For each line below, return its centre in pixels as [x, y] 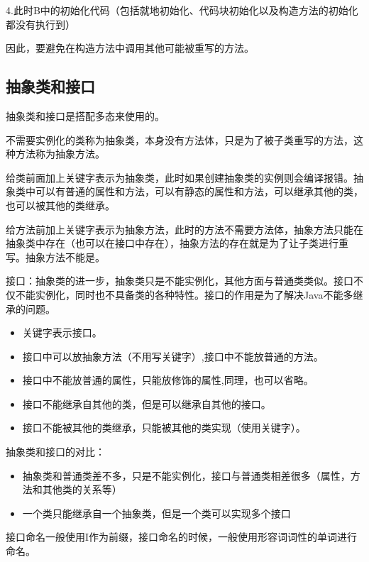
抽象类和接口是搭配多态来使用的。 [85, 115]
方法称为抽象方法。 [60, 154]
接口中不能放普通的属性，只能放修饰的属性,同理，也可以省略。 [168, 380]
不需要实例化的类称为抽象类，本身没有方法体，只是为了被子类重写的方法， [180, 139]
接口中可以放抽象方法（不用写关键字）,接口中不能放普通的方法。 [173, 356]
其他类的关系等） [82, 489]
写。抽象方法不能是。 [55, 257]
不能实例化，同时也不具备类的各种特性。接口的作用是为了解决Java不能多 [184, 294]
